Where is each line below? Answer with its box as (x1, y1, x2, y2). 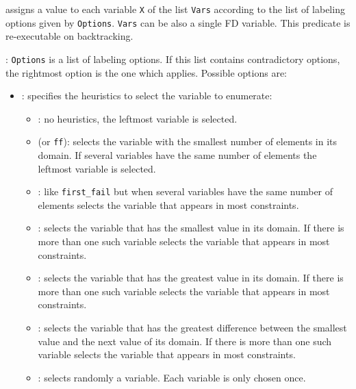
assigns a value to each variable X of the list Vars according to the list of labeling (5, 2, 345, 16)
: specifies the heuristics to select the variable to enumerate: (21, 88, 272, 103)
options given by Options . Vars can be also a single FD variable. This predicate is (5, 15, 351, 29)
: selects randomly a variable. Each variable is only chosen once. (38, 370, 306, 384)
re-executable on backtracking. (5, 29, 133, 43)
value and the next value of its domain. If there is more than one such (38, 334, 332, 348)
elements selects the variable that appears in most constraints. (38, 197, 299, 212)
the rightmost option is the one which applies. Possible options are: (5, 65, 288, 79)
